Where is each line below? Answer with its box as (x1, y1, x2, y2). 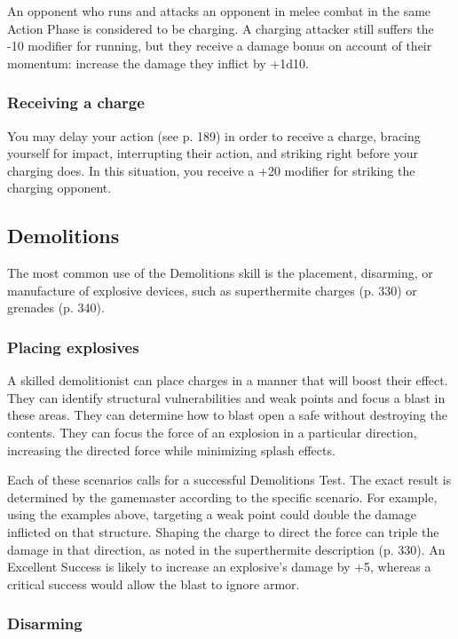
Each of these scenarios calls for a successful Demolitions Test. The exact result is (7, 470, 452, 489)
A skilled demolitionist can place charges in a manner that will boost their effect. (7, 371, 448, 390)
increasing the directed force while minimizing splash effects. (7, 440, 336, 459)
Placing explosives (7, 335, 139, 358)
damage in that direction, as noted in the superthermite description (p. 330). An (7, 540, 446, 558)
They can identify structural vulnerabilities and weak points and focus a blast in (7, 388, 446, 406)
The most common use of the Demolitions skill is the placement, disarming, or (7, 264, 433, 282)
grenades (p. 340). (7, 298, 105, 317)
